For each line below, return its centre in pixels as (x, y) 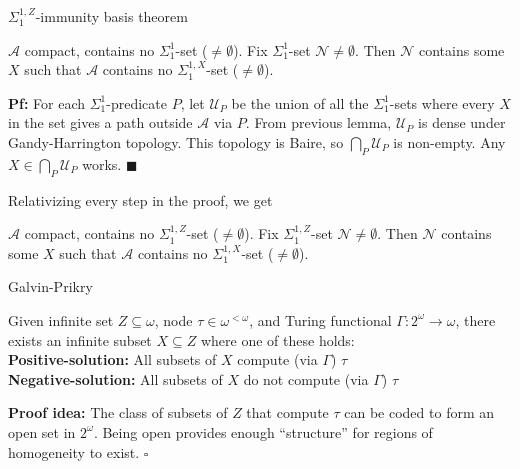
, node (173, 319)
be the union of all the (300, 102)
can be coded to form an (419, 412)
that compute (287, 412)
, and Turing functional (320, 319)
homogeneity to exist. (74, 451)
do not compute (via (306, 378)
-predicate (136, 102)
